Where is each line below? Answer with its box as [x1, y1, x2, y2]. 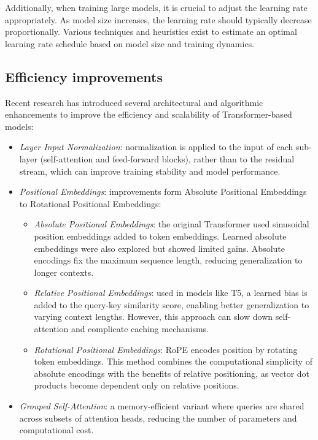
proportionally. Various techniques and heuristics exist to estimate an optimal [5, 25, 297, 38]
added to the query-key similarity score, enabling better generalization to [34, 298, 309, 311]
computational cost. [19, 423, 94, 436]
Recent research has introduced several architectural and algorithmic [5, 96, 263, 108]
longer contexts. [34, 265, 94, 278]
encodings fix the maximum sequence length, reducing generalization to [34, 254, 303, 267]
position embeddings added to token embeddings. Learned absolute [34, 229, 287, 242]
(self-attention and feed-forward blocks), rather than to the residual [40, 152, 295, 165]
